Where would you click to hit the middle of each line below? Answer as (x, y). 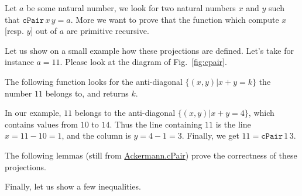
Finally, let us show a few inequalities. (73, 186)
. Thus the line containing (156, 124)
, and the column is (96, 135)
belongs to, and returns (87, 93)
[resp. (14, 31)
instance (19, 62)
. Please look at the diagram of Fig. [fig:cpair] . (143, 62)
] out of (44, 31)
